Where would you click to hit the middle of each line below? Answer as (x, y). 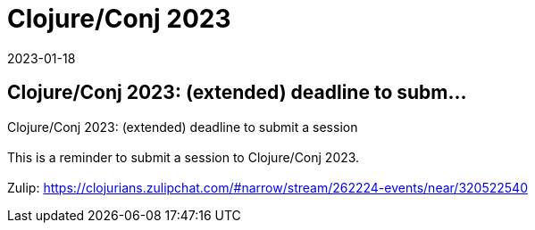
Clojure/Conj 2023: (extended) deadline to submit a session (183, 127)
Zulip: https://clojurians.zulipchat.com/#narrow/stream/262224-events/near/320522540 (267, 187)
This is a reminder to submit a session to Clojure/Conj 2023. (184, 157)
